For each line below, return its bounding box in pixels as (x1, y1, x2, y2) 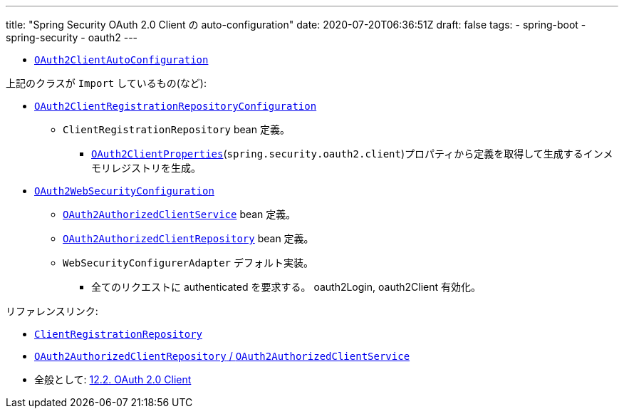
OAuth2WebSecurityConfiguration (34, 185, 214, 197)
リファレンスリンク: (6, 305, 98, 317)
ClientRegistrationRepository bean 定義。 (63, 123, 290, 135)
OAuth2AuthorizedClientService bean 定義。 (63, 208, 296, 220)
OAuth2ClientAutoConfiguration (34, 54, 209, 66)
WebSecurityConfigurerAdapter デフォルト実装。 (63, 257, 313, 269)
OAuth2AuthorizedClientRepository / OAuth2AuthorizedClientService (34, 350, 410, 362)
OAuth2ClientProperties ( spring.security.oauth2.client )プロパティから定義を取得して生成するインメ (91, 148, 613, 160)
